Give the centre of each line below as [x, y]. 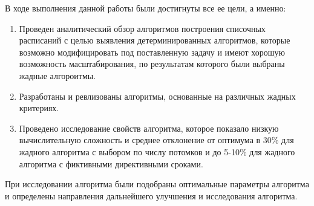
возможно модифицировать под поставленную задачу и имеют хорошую [152, 52]
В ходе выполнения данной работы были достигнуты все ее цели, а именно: [146, 8]
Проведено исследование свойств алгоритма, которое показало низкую [149, 128]
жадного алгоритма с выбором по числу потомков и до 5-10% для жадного [157, 151]
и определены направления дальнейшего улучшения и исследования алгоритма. [151, 195]
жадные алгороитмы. [57, 75]
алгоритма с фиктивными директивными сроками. [111, 163]
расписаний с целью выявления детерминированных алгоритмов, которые [155, 40]
